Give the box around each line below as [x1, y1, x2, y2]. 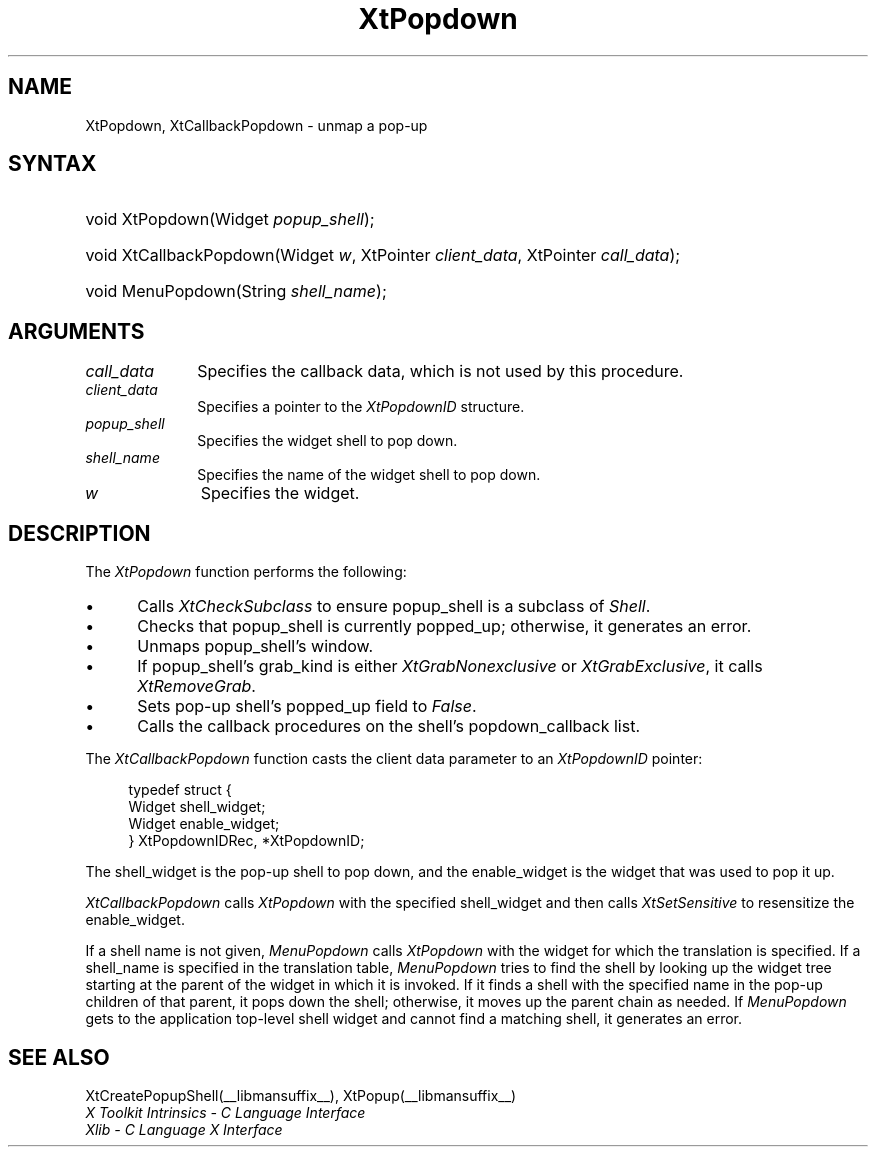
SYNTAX [8, 151, 97, 177]
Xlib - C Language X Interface [85, 1120, 283, 1138]
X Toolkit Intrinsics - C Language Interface [85, 1103, 366, 1121]
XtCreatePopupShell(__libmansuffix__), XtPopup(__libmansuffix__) [85, 1086, 517, 1104]
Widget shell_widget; [128, 798, 266, 816]
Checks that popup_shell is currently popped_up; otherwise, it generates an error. [137, 616, 752, 637]
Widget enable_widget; [128, 815, 280, 833]
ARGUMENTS [8, 318, 145, 344]
